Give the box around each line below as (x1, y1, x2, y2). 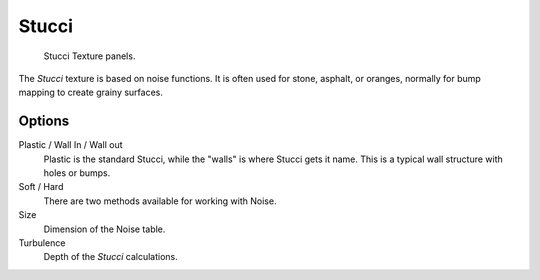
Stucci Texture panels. (43, 50, 136, 62)
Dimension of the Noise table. (43, 223, 166, 235)
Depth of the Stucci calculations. (43, 251, 179, 263)
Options (18, 113, 70, 130)
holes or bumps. (43, 167, 111, 179)
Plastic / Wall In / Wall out (18, 139, 124, 151)
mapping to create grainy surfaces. (18, 86, 164, 99)
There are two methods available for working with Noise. (43, 195, 277, 207)
